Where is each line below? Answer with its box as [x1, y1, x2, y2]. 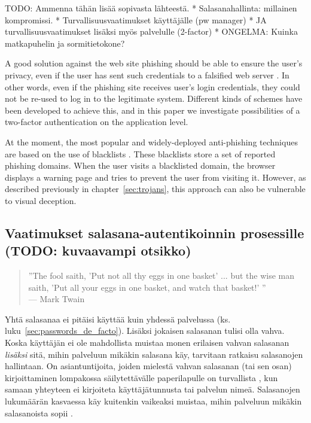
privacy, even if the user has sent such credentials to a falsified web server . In [5, 68, 289, 81]
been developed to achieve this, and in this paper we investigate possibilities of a [5, 104, 300, 116]
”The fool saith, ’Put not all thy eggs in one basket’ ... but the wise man [28, 269, 295, 282]
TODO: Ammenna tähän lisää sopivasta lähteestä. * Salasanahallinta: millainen [5, 2, 297, 14]
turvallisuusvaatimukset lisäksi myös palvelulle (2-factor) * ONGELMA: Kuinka [5, 25, 298, 38]
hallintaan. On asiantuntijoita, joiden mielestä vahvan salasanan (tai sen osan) [5, 360, 292, 372]
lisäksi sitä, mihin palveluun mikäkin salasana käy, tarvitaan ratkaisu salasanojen [5, 348, 303, 360]
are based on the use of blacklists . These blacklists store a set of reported [5, 147, 276, 160]
